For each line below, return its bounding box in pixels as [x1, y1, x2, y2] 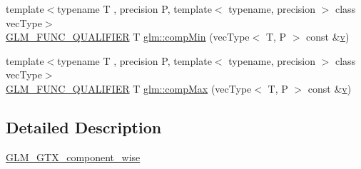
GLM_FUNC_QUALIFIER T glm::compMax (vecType [6, 81, 252, 96]
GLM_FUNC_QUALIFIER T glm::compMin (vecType [6, 29, 250, 44]
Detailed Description [6, 116, 162, 138]
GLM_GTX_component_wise [6, 149, 141, 164]
